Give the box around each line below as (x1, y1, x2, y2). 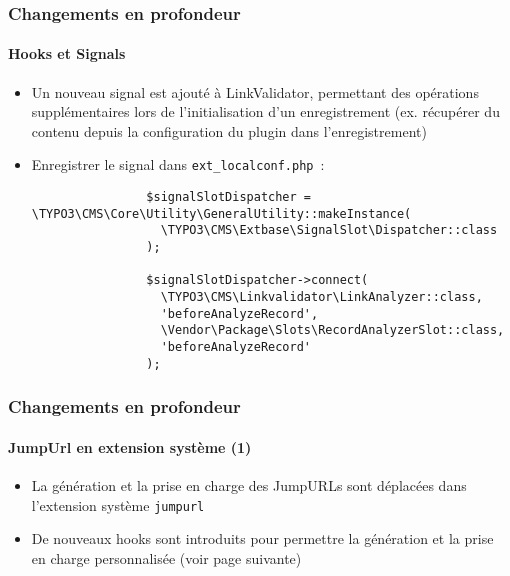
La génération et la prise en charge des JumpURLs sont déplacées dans (31, 474, 467, 495)
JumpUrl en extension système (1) (8, 436, 252, 457)
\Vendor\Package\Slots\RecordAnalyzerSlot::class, (160, 323, 505, 338)
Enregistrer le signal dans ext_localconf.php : (31, 154, 325, 175)
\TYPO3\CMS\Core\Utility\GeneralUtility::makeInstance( (31, 206, 412, 221)
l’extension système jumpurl (31, 494, 205, 515)
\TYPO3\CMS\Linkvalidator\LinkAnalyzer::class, (160, 290, 483, 305)
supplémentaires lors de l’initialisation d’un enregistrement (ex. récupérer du (31, 101, 500, 122)
